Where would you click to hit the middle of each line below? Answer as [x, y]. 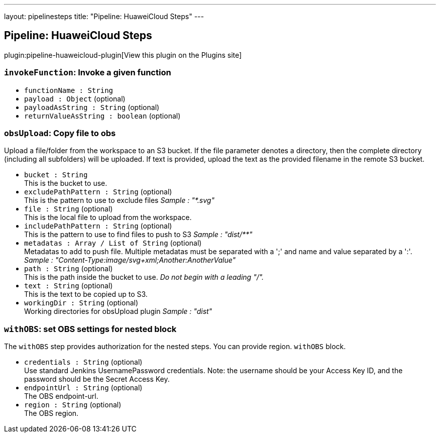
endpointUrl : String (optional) [83, 388]
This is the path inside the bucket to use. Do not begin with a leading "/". [144, 277]
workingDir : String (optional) [81, 303]
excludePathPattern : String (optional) [98, 192]
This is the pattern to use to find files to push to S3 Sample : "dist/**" [138, 235]
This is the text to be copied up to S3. [86, 294]
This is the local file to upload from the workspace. [108, 217]
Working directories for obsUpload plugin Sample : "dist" [118, 311]
